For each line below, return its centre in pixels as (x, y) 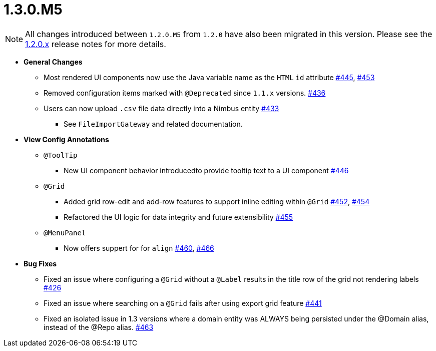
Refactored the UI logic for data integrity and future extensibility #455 (178, 217)
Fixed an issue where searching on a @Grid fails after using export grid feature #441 (183, 303)
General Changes (53, 62)
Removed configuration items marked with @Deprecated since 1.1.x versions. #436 (185, 93)
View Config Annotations (66, 139)
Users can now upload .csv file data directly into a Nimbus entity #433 (161, 108)
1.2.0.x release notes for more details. (96, 44)
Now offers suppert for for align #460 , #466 (139, 248)
